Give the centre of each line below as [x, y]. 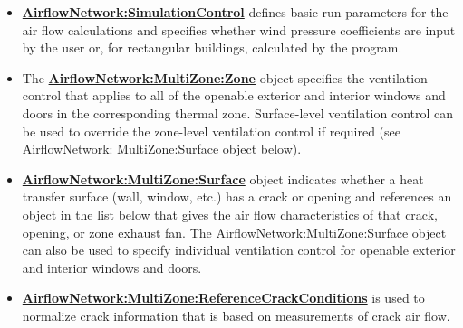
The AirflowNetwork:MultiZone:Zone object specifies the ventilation [225, 77]
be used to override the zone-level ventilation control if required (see [212, 131]
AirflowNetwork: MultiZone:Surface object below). [162, 149]
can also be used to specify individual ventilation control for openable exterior [239, 250]
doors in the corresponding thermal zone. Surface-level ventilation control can [238, 112]
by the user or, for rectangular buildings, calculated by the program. [212, 47]
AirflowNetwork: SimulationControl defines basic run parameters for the [235, 12]
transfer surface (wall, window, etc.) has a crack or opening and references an [237, 197]
